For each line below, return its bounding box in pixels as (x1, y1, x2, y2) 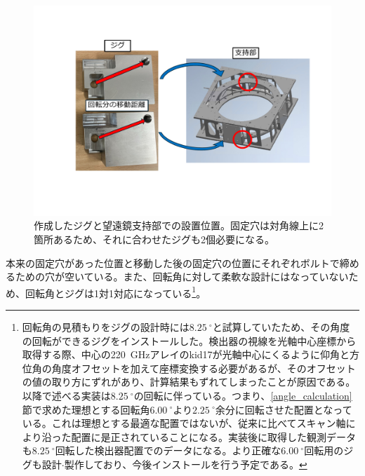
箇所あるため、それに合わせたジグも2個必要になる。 (34, 231, 274, 246)
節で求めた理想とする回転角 (22, 402, 150, 416)
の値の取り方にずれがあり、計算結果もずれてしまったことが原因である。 (22, 374, 356, 389)
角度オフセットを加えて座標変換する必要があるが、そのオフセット (51, 360, 356, 375)
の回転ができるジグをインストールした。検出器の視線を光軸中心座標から (22, 333, 357, 348)
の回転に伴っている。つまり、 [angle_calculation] (133, 388, 352, 402)
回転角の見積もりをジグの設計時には (22, 320, 190, 334)
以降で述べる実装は (22, 388, 111, 402)
